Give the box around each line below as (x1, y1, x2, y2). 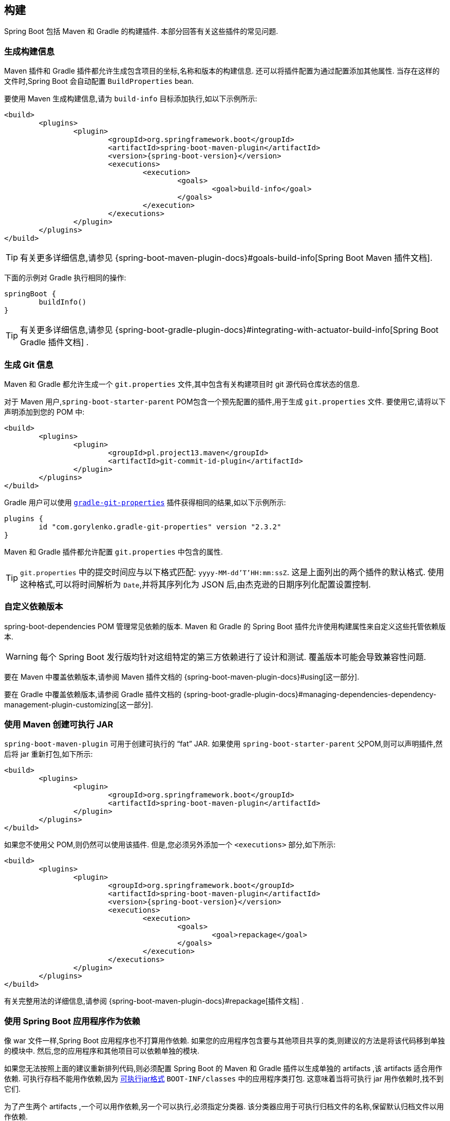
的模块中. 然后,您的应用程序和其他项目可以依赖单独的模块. (4, 1046, 200, 1056)
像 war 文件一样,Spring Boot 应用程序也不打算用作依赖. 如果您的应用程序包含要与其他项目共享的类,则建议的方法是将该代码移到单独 (4, 1036, 445, 1045)
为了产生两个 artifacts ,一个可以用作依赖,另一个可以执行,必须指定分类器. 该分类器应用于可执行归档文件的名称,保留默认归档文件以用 (4, 1102, 444, 1111)
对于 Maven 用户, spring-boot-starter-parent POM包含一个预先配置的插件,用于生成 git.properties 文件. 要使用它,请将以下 (4, 397, 446, 406)
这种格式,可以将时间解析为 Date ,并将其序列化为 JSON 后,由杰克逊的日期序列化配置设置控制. (20, 579, 371, 590)
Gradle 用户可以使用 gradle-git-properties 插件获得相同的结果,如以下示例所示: (4, 497, 286, 507)
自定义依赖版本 (4, 601, 63, 612)
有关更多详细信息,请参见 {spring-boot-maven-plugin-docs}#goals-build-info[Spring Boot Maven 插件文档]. (20, 253, 433, 263)
